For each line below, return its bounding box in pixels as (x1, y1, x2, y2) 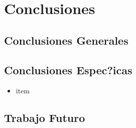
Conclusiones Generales (4, 32, 128, 48)
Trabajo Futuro (4, 110, 85, 125)
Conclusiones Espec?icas (4, 62, 132, 77)
